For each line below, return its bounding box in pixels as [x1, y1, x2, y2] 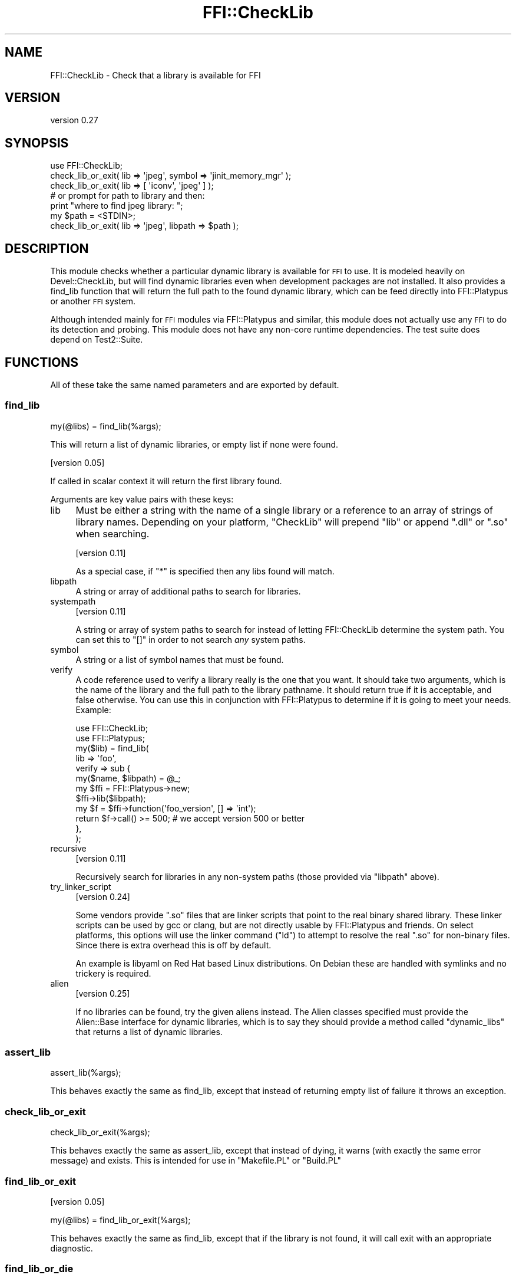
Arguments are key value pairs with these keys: [50, 494, 234, 504]
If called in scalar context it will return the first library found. [50, 475, 282, 486]
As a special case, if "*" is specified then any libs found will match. [75, 566, 335, 576]
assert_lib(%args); [50, 1067, 121, 1078]
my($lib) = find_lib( [75, 743, 149, 753]
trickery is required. [75, 968, 151, 978]
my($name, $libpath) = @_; [75, 773, 181, 783]
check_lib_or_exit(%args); [50, 1127, 150, 1138]
